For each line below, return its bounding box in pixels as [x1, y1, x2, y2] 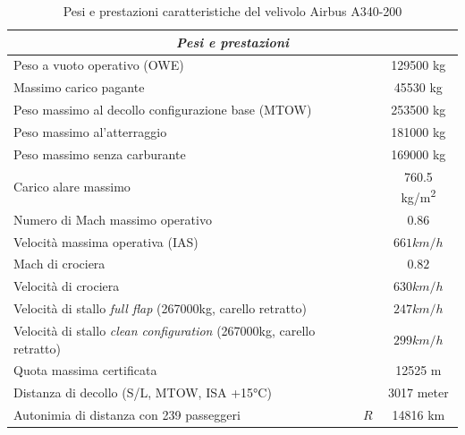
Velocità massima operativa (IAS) [13, 232, 199, 251]
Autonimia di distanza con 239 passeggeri [13, 405, 241, 424]
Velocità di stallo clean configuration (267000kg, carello [13, 320, 316, 339]
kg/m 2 [401, 185, 436, 206]
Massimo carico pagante [13, 78, 145, 97]
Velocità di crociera [13, 277, 120, 295]
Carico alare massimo [13, 177, 131, 196]
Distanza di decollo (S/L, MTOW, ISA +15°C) [13, 383, 272, 402]
